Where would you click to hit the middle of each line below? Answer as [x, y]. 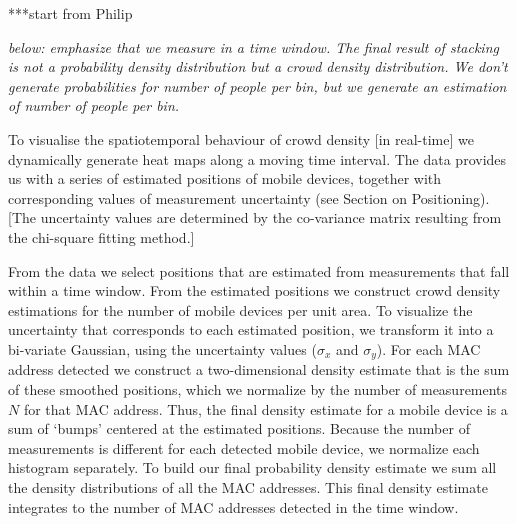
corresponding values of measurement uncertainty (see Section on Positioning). [249, 197]
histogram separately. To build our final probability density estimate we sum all [252, 467]
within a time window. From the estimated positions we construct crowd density [254, 290]
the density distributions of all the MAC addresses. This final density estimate [248, 486]
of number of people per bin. [94, 105]
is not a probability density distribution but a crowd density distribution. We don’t [258, 66]
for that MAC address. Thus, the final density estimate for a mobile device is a [265, 408]
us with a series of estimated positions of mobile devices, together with [225, 178]
